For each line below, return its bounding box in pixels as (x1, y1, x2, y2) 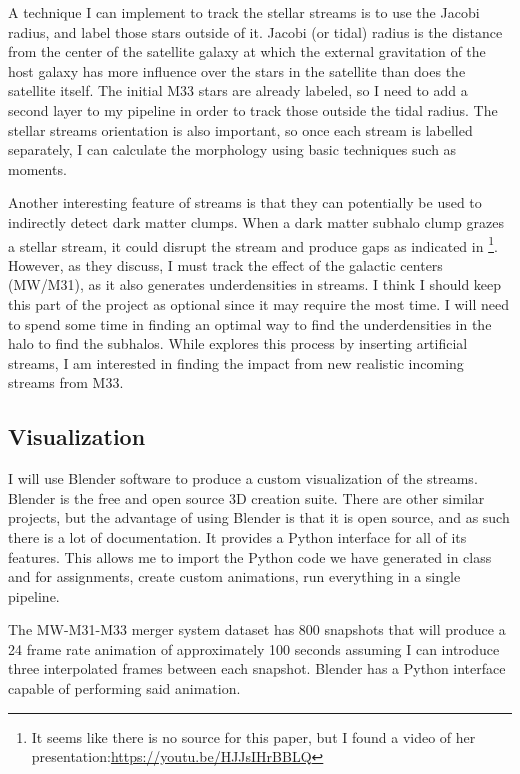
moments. (8, 158, 67, 179)
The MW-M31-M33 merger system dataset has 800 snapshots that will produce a (8, 619, 506, 640)
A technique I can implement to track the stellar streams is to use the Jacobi (8, 2, 480, 22)
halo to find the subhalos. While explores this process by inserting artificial (8, 333, 468, 354)
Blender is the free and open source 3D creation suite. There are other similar (8, 487, 485, 508)
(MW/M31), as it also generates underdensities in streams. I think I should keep (8, 274, 502, 295)
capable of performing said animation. (8, 678, 241, 699)
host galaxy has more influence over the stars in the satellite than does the (8, 60, 466, 81)
